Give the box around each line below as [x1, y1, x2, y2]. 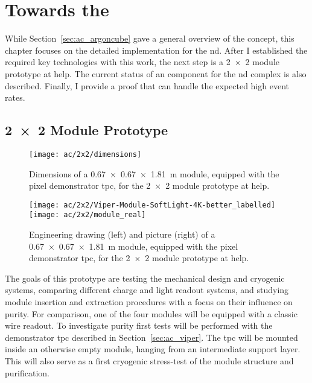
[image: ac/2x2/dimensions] [29, 150, 142, 159]
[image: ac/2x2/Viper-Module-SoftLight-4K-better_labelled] [29, 200, 276, 209]
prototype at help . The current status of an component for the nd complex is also [5, 67, 307, 80]
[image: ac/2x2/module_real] [29, 210, 146, 220]
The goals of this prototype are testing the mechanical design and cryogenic [5, 271, 285, 284]
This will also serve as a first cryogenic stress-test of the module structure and [5, 354, 294, 367]
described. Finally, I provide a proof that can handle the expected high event [5, 79, 289, 92]
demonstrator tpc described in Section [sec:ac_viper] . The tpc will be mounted [5, 331, 298, 343]
